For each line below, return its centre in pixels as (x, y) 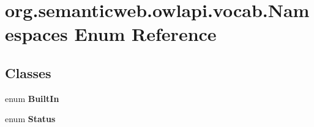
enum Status (30, 119)
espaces (36, 34)
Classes (28, 72)
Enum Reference (145, 34)
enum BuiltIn (32, 98)
